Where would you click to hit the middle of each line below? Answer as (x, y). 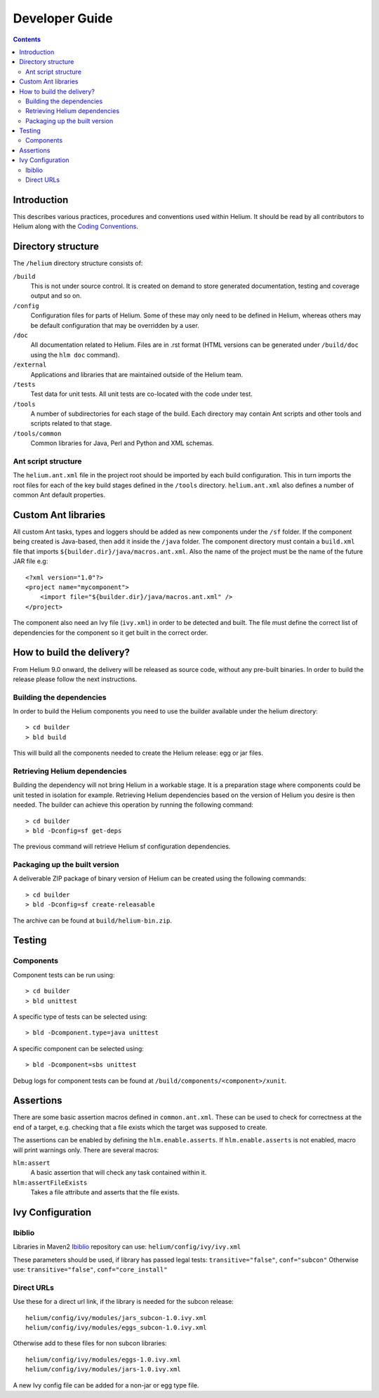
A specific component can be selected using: (78, 1048)
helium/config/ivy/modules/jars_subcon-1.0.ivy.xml (116, 1318)
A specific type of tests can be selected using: (80, 1016)
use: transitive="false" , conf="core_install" (90, 1270)
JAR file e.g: (31, 561)
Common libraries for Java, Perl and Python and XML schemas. (122, 443)
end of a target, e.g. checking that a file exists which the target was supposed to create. (140, 1127)
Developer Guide (63, 18)
